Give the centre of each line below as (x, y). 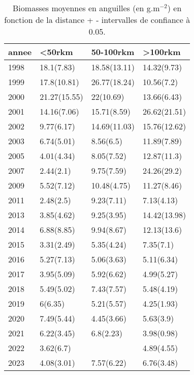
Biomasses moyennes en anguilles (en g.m (86, 8)
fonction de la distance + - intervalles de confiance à (97, 20)
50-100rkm (113, 52)
